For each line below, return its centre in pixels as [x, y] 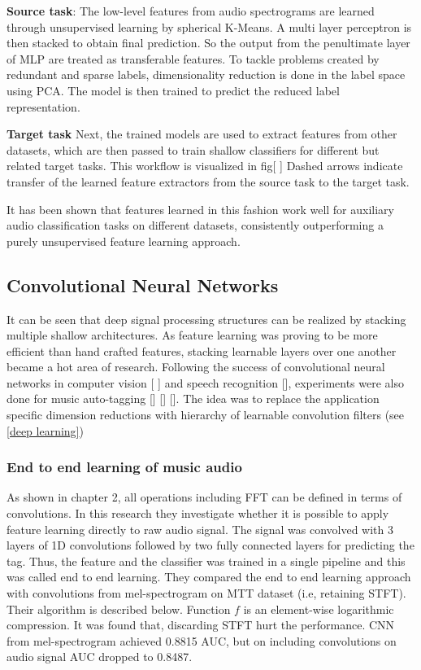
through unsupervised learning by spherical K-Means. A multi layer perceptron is [209, 26]
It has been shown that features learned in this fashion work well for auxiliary [200, 209]
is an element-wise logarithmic [319, 609]
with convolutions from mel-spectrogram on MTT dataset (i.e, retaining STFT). [206, 593]
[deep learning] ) [45, 430]
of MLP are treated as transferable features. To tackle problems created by [193, 58]
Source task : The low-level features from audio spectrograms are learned [191, 11]
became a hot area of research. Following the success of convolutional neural [196, 367]
